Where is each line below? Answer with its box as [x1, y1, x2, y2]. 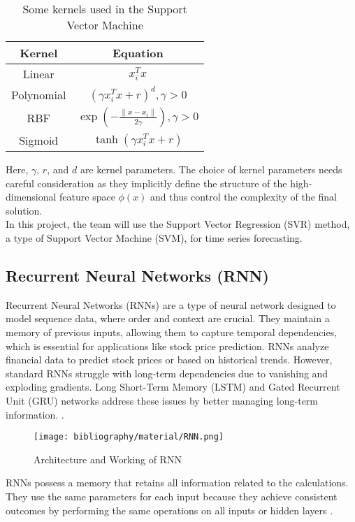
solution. [6, 203, 43, 217]
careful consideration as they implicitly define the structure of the [6, 175, 287, 190]
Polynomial [11, 86, 66, 103]
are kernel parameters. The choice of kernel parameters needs [80, 162, 342, 176]
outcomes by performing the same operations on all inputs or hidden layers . [6, 502, 333, 517]
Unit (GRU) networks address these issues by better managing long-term [6, 393, 319, 407]
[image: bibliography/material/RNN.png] [34, 432, 224, 442]
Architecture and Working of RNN [34, 451, 182, 466]
